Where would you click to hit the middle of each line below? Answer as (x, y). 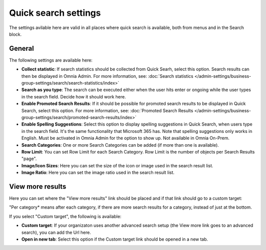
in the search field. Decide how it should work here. (74, 96)
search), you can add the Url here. (56, 232)
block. (16, 34)
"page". (29, 159)
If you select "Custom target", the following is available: (65, 216)
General (22, 48)
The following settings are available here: (51, 60)
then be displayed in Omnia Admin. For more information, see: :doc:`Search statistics (107, 76)
